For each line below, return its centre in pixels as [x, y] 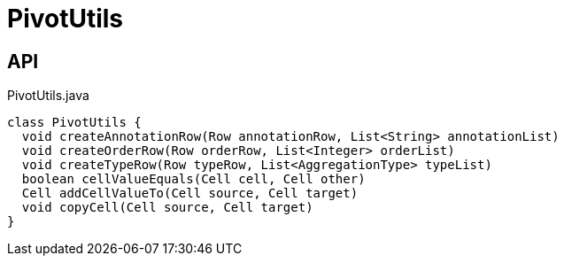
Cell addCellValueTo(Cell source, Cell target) [190, 193]
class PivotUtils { [74, 123]
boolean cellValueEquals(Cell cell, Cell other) [193, 179]
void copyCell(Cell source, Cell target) [167, 208]
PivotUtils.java [48, 96]
